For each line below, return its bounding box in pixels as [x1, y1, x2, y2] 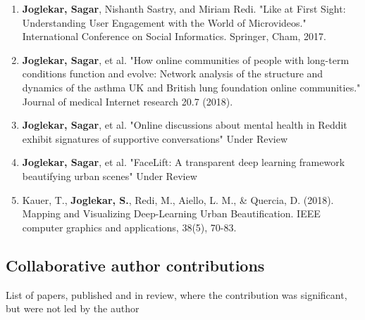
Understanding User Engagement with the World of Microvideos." [22, 15, 307, 30]
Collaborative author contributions [6, 254, 265, 276]
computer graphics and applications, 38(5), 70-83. [22, 219, 237, 234]
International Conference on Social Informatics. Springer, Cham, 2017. [22, 29, 326, 44]
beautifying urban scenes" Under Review [22, 168, 197, 183]
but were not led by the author [6, 301, 140, 316]
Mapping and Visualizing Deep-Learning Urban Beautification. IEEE [22, 206, 321, 221]
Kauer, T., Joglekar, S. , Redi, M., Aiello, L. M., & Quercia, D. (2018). [22, 192, 334, 207]
